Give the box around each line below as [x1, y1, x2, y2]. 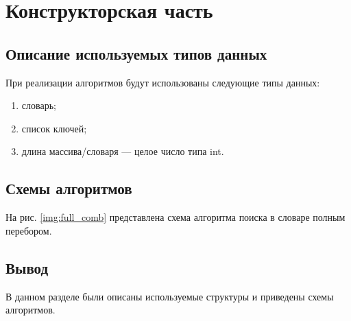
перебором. [5, 223, 52, 237]
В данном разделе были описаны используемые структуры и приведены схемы [5, 289, 334, 303]
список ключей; [21, 121, 87, 135]
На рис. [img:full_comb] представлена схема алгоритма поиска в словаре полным [5, 210, 346, 224]
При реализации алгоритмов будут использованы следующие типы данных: [5, 75, 320, 89]
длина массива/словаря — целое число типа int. [21, 144, 224, 158]
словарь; [21, 98, 56, 112]
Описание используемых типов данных [5, 43, 267, 64]
